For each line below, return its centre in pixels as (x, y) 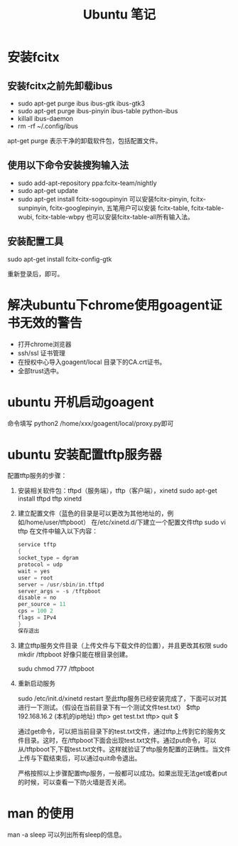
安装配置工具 (36, 242)
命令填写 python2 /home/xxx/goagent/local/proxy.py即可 (91, 423)
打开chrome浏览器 (44, 344)
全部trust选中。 (40, 370)
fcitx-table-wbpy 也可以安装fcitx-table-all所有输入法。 (114, 216)
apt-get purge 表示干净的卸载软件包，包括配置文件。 (85, 141)
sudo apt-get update (48, 190)
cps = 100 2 (35, 611)
